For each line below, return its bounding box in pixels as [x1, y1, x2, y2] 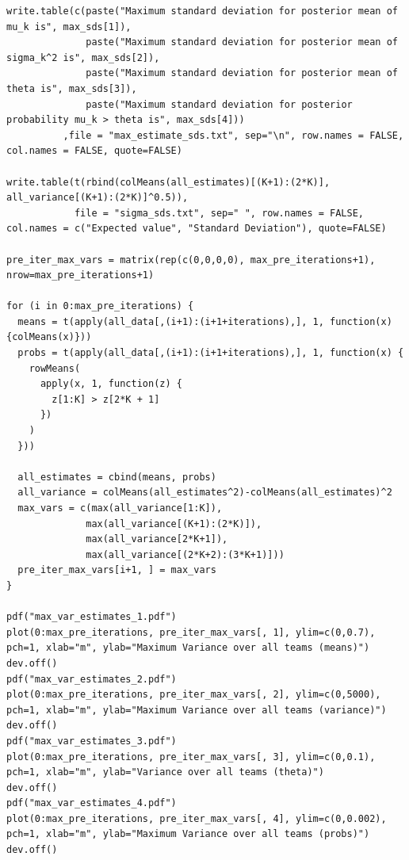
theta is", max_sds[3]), [6, 82, 137, 94]
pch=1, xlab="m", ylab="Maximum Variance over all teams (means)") [6, 642, 370, 654]
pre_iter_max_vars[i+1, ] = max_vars [17, 564, 216, 576]
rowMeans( [29, 362, 81, 374]
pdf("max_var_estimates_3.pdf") [6, 735, 177, 747]
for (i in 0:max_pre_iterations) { [6, 300, 194, 312]
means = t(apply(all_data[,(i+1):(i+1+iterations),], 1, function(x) [17, 315, 392, 327]
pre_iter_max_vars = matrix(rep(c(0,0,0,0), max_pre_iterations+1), [6, 254, 376, 266]
